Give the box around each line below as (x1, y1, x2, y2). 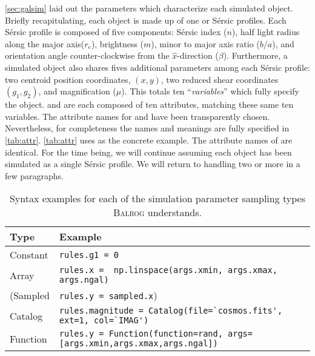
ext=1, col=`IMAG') (59, 315, 149, 326)
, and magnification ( (38, 85, 116, 97)
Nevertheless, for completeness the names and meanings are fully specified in (5, 122, 290, 134)
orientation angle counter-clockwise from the (5, 49, 170, 62)
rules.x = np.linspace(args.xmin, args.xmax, (59, 265, 277, 275)
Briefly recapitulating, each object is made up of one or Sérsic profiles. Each (5, 13, 287, 26)
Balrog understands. (113, 205, 202, 220)
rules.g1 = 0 (59, 249, 119, 260)
